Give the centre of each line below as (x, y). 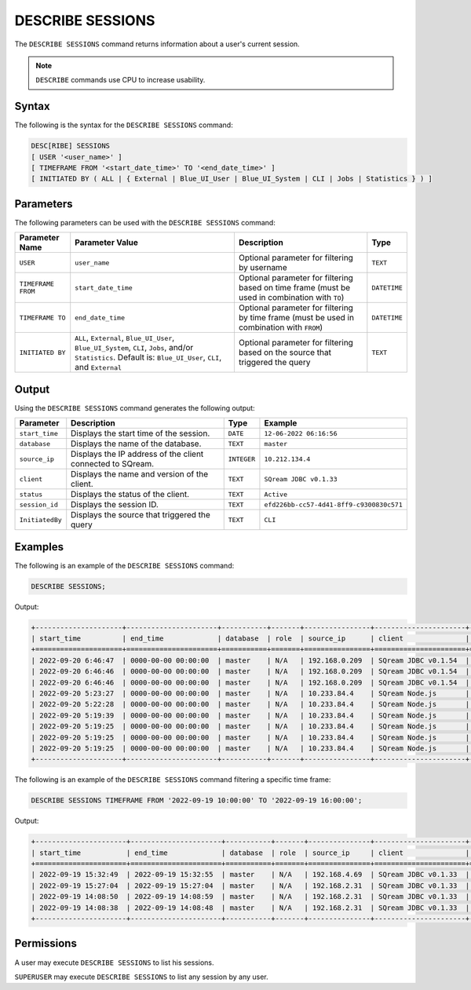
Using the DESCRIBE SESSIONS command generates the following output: (135, 407)
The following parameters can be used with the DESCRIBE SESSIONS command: (145, 222)
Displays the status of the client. (130, 495)
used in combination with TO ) (291, 298)
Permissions (46, 943)
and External (98, 367)
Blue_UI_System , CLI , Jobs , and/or (134, 348)
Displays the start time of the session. (141, 433)
